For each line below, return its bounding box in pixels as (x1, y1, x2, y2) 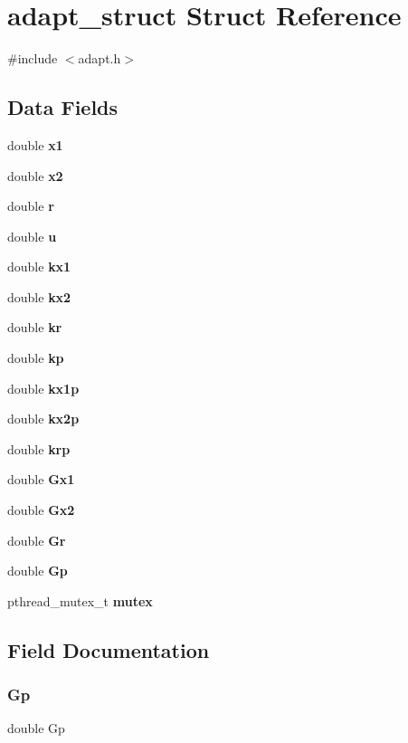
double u (7, 226, 57, 245)
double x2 (7, 166, 63, 185)
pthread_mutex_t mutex (7, 591, 153, 610)
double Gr (7, 530, 66, 549)
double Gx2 (7, 500, 75, 519)
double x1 (7, 135, 63, 154)
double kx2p (7, 409, 80, 428)
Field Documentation (7, 635, 210, 663)
